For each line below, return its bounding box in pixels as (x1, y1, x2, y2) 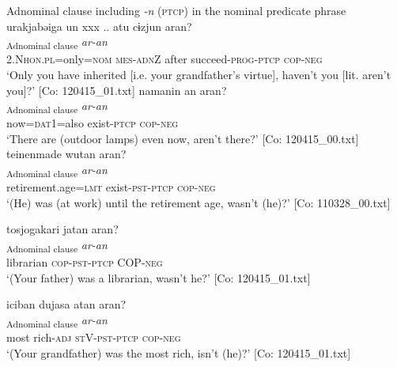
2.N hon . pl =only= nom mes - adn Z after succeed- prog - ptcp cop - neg (6, 51, 323, 67)
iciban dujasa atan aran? (6, 296, 127, 312)
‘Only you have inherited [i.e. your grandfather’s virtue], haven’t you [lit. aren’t (6, 66, 391, 82)
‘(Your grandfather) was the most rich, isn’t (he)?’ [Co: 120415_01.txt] (6, 344, 351, 361)
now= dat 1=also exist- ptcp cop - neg (6, 115, 179, 131)
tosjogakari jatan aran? (6, 221, 119, 237)
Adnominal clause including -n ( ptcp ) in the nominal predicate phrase (6, 2, 346, 18)
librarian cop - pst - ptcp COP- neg (6, 254, 163, 271)
